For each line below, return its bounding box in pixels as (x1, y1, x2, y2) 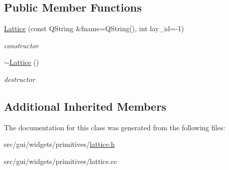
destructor (4, 73, 35, 84)
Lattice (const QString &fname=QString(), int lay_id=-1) (4, 23, 184, 34)
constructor (4, 40, 39, 50)
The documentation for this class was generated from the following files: (4, 122, 225, 132)
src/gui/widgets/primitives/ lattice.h (4, 139, 115, 149)
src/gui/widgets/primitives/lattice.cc (4, 155, 118, 166)
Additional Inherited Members (4, 98, 166, 114)
